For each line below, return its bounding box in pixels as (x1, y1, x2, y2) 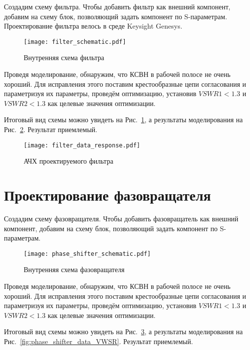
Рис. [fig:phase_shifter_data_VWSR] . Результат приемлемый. (4, 336, 193, 346)
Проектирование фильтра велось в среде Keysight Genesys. (4, 21, 182, 31)
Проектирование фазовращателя (4, 185, 211, 205)
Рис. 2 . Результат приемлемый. (4, 124, 98, 134)
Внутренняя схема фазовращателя (24, 264, 125, 275)
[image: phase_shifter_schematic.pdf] (24, 250, 151, 257)
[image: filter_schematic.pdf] (24, 38, 126, 45)
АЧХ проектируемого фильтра (24, 156, 113, 166)
